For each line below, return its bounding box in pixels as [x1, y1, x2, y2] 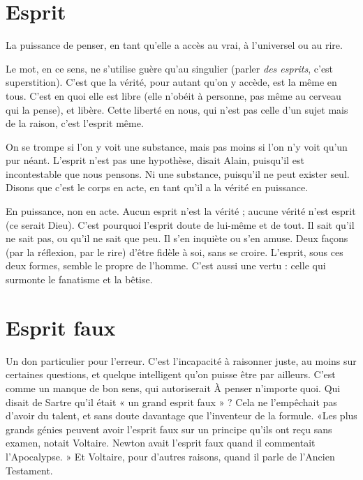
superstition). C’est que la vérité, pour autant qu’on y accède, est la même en [6, 75, 337, 89]
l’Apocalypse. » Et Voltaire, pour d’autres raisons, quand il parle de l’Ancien [6, 449, 335, 463]
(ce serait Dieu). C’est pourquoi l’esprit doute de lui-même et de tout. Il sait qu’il [6, 217, 355, 232]
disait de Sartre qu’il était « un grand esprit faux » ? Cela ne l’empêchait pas [6, 394, 337, 409]
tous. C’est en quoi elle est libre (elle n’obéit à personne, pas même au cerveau [6, 88, 341, 103]
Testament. [6, 463, 53, 477]
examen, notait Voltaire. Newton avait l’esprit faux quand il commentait [6, 435, 316, 450]
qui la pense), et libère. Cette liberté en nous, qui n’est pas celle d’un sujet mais [6, 102, 348, 117]
